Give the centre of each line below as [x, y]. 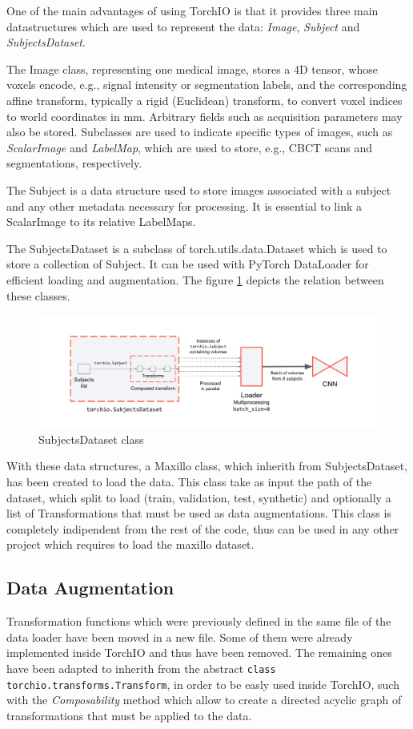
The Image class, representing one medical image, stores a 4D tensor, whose [192, 68]
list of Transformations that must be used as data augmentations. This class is [199, 513]
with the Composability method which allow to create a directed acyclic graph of [204, 700]
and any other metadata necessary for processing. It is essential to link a [184, 205]
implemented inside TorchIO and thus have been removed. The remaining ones [199, 652]
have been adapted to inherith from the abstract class [141, 669]
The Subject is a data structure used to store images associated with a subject [199, 189]
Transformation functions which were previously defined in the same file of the [199, 621]
